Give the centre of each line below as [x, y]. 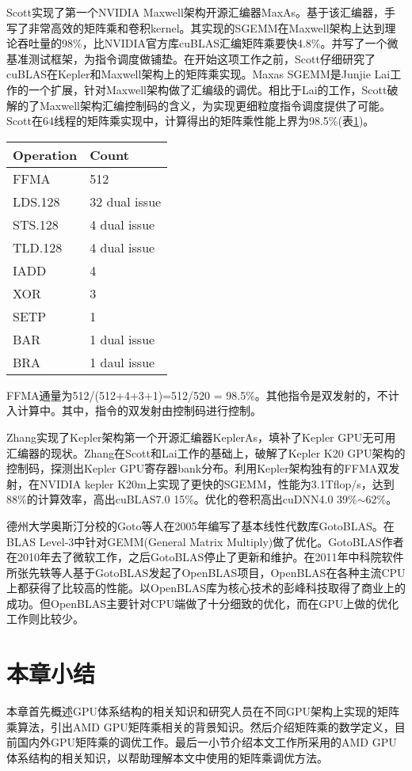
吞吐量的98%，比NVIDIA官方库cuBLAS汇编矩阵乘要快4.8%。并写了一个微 [208, 43]
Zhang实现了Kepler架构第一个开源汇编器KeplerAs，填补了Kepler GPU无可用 [201, 437]
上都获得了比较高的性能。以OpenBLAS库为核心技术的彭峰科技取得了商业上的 [206, 588]
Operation [45, 154]
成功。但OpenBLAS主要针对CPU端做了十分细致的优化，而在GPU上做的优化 [203, 603]
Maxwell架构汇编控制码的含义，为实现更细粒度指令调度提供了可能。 [215, 105]
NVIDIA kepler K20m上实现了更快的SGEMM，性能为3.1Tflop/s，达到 [217, 483]
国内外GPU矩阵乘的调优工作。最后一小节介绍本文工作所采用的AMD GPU [207, 742]
